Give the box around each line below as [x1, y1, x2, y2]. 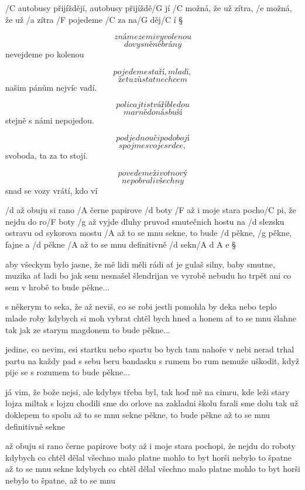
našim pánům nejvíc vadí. [5, 81, 97, 93]
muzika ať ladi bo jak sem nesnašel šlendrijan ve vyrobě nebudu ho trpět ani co [5, 269, 292, 282]
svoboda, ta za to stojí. [5, 149, 88, 161]
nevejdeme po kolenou [5, 48, 84, 60]
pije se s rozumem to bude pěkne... [5, 366, 130, 378]
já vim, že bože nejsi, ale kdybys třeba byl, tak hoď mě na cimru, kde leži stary [5, 385, 290, 398]
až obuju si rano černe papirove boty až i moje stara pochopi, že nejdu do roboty [5, 440, 296, 452]
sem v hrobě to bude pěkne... [5, 280, 110, 293]
